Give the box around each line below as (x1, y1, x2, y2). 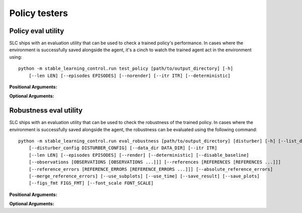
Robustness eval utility (9, 106, 83, 115)
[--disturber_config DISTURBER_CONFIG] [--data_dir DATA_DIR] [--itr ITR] (28, 145, 217, 151)
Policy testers (9, 8, 68, 19)
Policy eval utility (9, 27, 64, 35)
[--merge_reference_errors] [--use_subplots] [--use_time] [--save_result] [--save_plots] (28, 173, 260, 179)
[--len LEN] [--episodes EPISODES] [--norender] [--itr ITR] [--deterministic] (28, 73, 231, 78)
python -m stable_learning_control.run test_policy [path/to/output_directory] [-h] (18, 66, 234, 71)
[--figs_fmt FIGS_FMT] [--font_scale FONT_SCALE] (28, 180, 154, 186)
